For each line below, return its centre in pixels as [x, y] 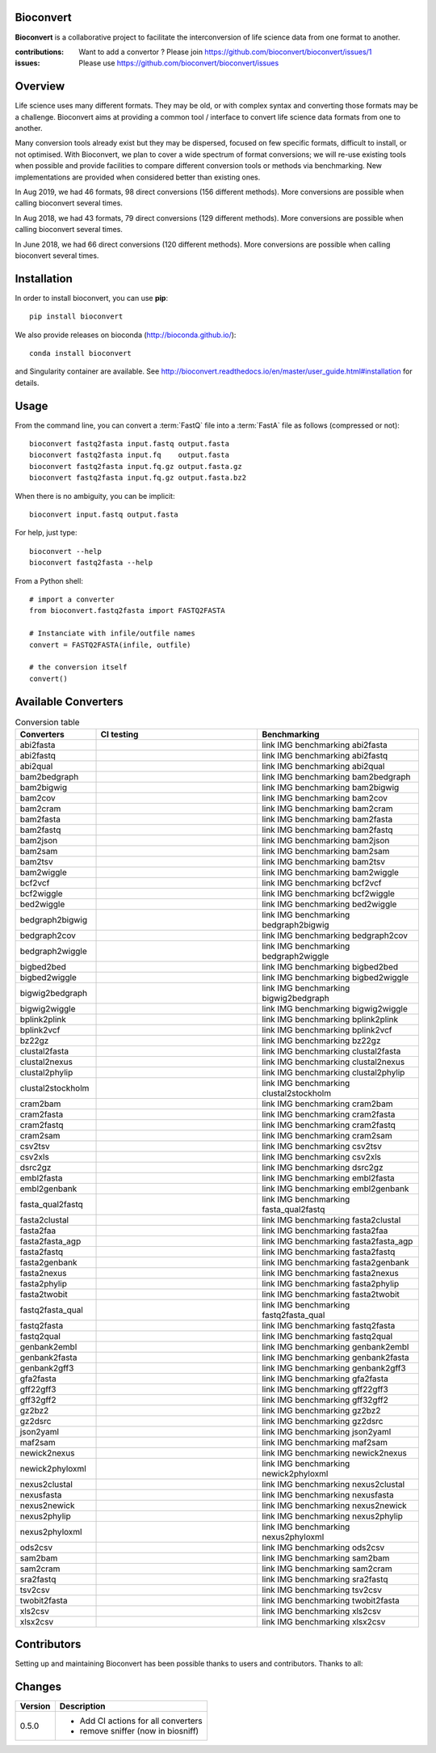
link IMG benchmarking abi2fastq [325, 755]
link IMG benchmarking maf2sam [325, 1442]
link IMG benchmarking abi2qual [323, 766]
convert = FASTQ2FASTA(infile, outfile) [110, 644]
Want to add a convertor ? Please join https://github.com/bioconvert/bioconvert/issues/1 [225, 52]
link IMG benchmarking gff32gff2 [325, 1400]
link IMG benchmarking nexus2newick [334, 1506]
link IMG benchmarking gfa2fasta [325, 1379]
